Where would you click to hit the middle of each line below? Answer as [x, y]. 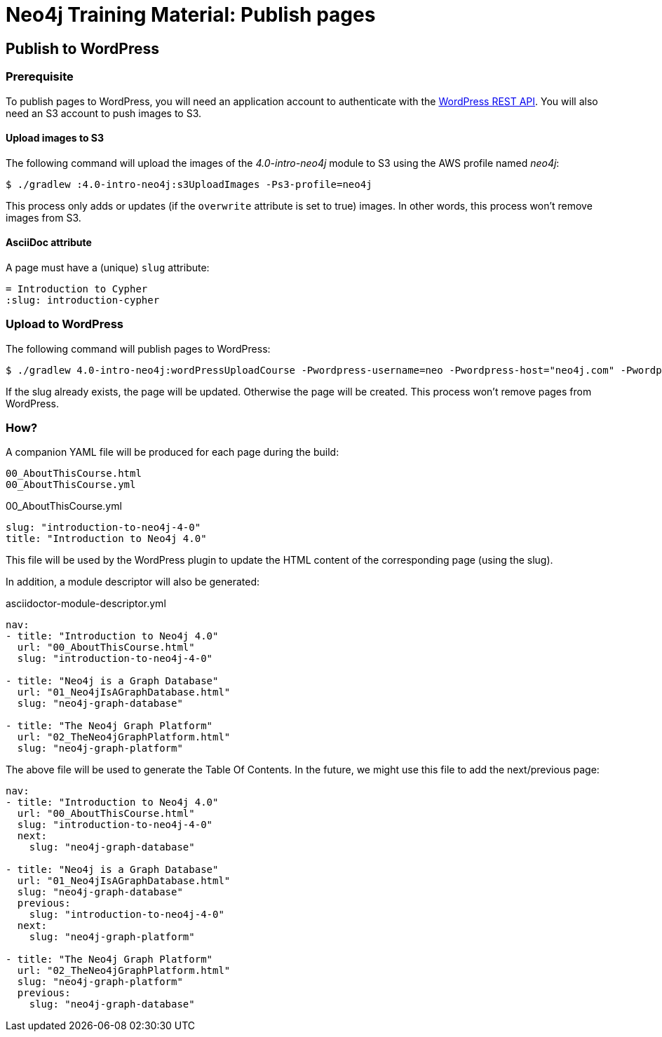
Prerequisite [40, 77]
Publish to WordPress [83, 48]
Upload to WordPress [65, 324]
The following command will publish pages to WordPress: [138, 348]
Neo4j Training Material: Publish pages [191, 15]
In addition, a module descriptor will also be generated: [133, 582]
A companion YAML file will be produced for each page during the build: [173, 452]
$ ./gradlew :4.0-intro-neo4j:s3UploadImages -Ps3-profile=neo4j [189, 184]
